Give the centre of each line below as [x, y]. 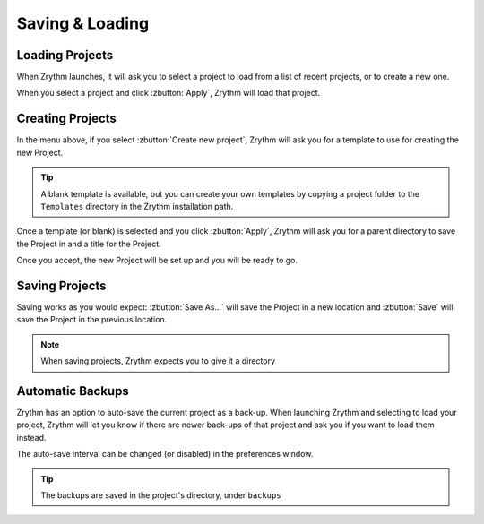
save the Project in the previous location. [92, 320]
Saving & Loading [83, 23]
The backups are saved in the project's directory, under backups [161, 495]
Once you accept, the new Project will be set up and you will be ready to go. [157, 261]
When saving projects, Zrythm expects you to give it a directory [158, 361]
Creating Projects [66, 119]
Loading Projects [65, 55]
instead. [31, 437]
